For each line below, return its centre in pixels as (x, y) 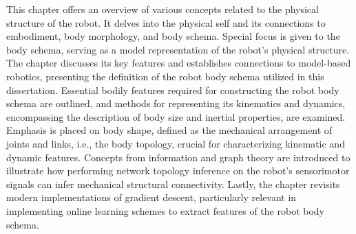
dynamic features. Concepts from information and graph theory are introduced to (178, 157)
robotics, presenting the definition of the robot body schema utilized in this (165, 76)
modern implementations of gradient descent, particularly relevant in (151, 197)
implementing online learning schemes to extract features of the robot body (165, 210)
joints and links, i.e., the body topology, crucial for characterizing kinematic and (176, 143)
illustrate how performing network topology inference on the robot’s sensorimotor (178, 171)
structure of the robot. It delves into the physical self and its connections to (166, 22)
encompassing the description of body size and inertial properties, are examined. (176, 116)
